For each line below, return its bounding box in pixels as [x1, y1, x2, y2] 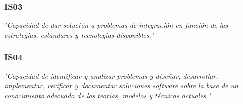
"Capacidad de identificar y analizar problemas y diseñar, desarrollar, [4, 70, 218, 81]
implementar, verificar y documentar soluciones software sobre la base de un [4, 80, 238, 91]
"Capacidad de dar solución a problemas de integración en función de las [4, 20, 228, 30]
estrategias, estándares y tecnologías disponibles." [4, 29, 154, 40]
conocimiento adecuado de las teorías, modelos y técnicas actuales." [4, 90, 211, 100]
